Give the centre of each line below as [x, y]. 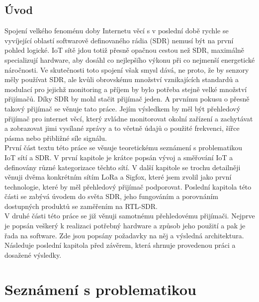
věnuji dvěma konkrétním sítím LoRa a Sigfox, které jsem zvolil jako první [118, 177]
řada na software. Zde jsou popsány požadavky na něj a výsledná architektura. [124, 235]
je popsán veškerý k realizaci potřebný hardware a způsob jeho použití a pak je [125, 226]
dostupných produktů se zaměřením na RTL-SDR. [81, 206]
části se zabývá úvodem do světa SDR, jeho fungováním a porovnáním [111, 196]
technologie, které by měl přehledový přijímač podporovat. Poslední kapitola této [128, 186]
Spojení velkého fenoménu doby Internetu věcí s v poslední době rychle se [117, 31]
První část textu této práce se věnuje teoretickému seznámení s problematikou [124, 148]
